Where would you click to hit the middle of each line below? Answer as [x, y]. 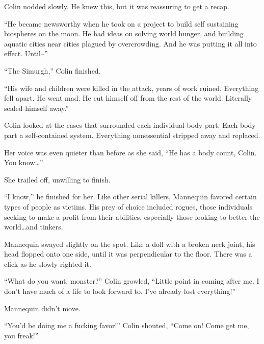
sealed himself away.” [36, 108]
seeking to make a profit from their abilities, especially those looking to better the [132, 216]
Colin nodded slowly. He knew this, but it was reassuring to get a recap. [117, 6]
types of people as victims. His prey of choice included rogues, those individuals [128, 206]
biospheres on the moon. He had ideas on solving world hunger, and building [124, 33]
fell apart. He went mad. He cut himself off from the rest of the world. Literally [128, 98]
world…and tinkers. [34, 227]
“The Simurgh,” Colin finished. [52, 70]
